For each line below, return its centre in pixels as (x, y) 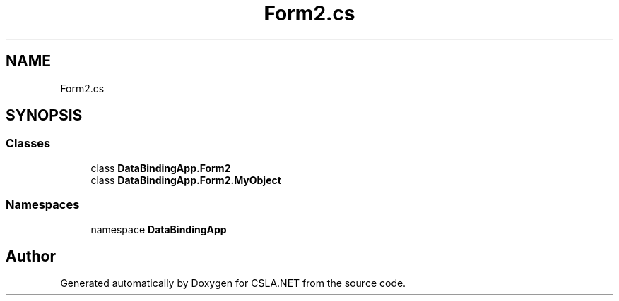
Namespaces (43, 205)
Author (31, 256)
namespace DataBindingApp (159, 229)
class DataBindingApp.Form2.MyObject (186, 180)
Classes (28, 143)
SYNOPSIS (44, 116)
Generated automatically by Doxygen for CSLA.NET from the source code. (233, 283)
